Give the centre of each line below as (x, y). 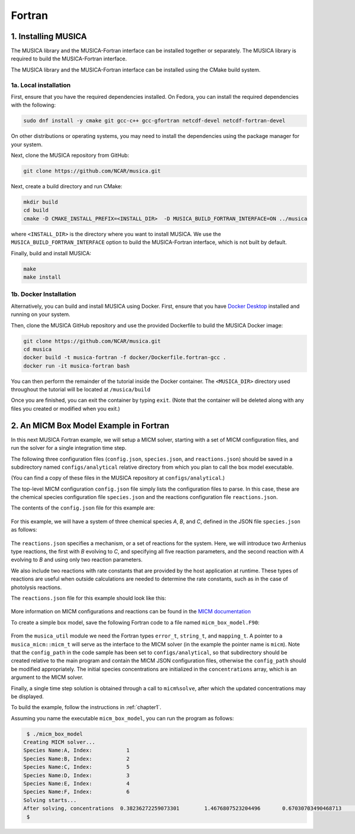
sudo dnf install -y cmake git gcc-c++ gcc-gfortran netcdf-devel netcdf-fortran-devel (154, 121)
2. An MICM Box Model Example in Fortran (90, 425)
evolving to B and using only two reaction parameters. (77, 560)
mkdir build (41, 202)
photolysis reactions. (36, 587)
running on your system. (41, 314)
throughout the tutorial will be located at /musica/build (81, 389)
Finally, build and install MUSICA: (51, 253)
